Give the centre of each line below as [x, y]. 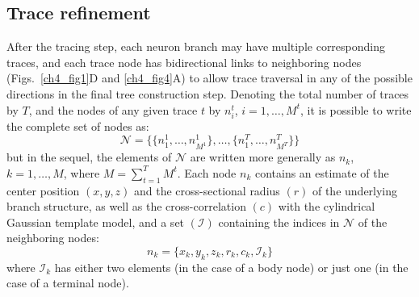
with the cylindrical [327, 206]
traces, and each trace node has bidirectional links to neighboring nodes [184, 62]
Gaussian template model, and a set [96, 222]
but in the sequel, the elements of [89, 157]
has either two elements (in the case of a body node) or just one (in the [231, 267]
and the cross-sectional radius [207, 190]
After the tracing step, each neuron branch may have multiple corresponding [196, 46]
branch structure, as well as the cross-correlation [126, 206]
